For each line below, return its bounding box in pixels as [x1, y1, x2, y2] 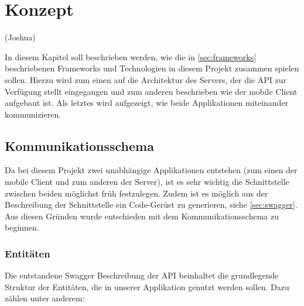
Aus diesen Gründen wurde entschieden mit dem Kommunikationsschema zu [5, 209, 279, 222]
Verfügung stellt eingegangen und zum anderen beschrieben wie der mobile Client [5, 85, 298, 97]
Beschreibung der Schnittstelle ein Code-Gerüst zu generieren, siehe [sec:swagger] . [5, 198, 298, 211]
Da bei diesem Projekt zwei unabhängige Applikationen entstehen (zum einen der [5, 164, 298, 176]
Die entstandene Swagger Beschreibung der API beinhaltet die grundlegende [5, 269, 279, 281]
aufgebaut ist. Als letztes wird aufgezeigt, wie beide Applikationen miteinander [5, 97, 289, 109]
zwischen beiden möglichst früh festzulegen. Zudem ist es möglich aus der [5, 187, 268, 199]
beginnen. [5, 221, 39, 233]
